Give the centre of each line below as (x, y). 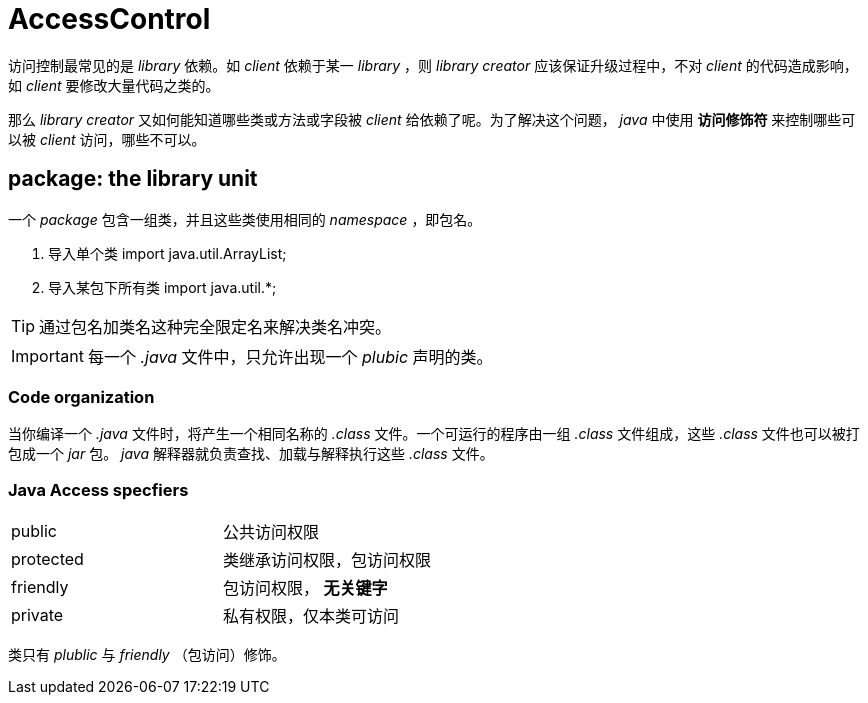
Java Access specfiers (98, 489)
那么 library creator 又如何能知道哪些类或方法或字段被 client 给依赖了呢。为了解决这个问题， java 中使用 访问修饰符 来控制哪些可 (432, 119)
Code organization (81, 396)
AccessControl (109, 19)
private (37, 615)
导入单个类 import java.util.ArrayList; (167, 253)
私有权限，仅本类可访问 (311, 616)
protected (47, 559)
